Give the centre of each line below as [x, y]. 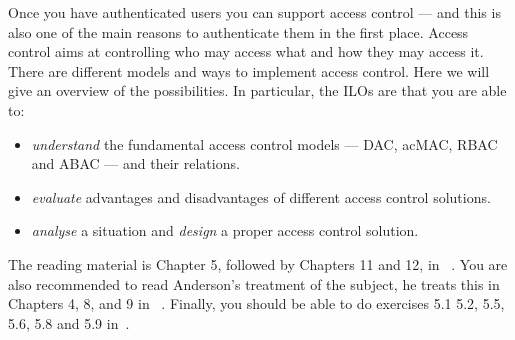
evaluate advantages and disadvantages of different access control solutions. [261, 196]
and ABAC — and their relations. [135, 163]
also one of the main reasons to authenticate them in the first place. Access [238, 31]
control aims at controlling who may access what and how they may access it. [246, 51]
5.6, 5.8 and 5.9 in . [69, 322]
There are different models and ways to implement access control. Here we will [249, 70]
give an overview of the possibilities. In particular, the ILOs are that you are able [257, 90]
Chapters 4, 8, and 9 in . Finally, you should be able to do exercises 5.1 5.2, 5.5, [256, 303]
